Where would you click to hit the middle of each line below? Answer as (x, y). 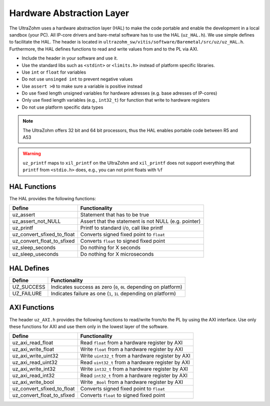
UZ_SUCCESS (29, 287)
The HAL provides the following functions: (52, 199)
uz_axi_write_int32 (34, 369)
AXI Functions (32, 308)
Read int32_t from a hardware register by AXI (134, 375)
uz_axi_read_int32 (33, 375)
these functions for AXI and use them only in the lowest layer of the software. (89, 326)
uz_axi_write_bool (33, 382)
